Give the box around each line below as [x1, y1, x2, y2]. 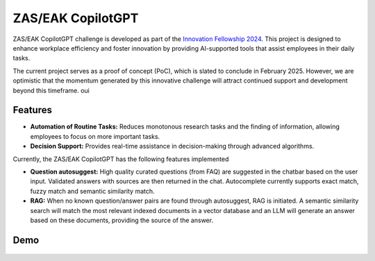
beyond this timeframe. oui [12, 86, 90, 94]
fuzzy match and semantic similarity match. [30, 187, 156, 195]
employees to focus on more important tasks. [30, 132, 160, 140]
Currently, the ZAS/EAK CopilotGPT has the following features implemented [12, 155, 229, 163]
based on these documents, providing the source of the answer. [30, 216, 214, 224]
